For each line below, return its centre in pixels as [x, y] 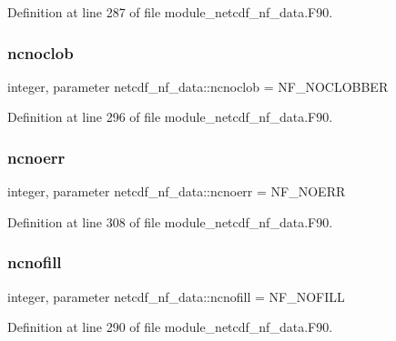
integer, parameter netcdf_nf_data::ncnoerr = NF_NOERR [177, 191]
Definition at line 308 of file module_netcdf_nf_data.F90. [170, 221]
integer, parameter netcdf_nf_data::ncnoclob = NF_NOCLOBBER [198, 86]
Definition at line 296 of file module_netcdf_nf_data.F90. [170, 117]
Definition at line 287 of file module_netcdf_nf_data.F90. [170, 12]
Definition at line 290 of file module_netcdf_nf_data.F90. [170, 327]
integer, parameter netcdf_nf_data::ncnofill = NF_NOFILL [176, 296]
